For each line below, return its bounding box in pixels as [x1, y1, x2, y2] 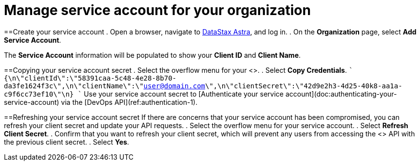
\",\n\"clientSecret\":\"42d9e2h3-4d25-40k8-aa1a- [205, 82, 402, 90]
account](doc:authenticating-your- [285, 89, 397, 98]
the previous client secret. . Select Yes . [4, 137, 129, 146]
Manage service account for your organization [4, 2, 311, 18]
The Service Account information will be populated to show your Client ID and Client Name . [4, 50, 301, 59]
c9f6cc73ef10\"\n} [4, 90, 74, 98]
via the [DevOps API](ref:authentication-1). [61, 98, 198, 106]
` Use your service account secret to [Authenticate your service [77, 89, 284, 98]
